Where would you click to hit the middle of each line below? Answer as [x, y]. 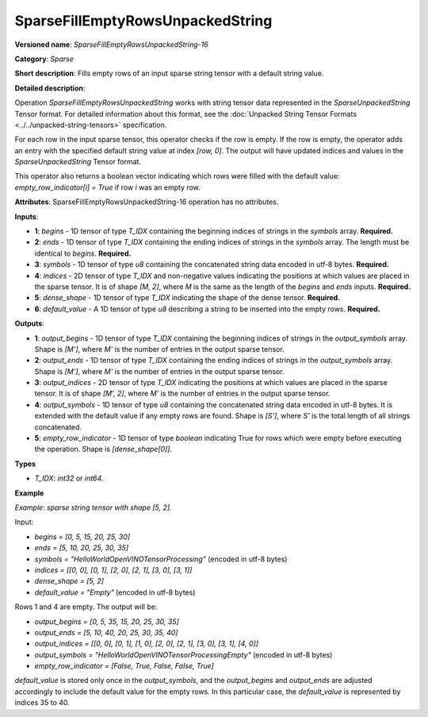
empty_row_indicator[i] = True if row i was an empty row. [108, 187]
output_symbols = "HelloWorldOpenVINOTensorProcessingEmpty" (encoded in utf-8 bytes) [183, 654]
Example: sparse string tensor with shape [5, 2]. [93, 507]
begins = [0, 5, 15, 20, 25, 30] [82, 537]
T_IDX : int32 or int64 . [69, 478]
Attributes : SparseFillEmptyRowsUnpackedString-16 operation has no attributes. [147, 202]
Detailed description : [50, 88]
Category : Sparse [44, 59]
